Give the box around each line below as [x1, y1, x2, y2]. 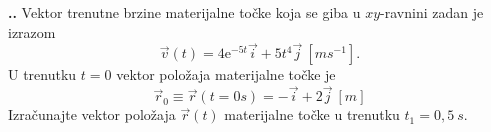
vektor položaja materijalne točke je [116, 64, 336, 85]
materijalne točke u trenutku [224, 104, 400, 125]
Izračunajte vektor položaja [8, 104, 176, 125]
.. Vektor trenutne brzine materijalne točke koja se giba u [8, 2, 361, 22]
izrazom [8, 21, 56, 42]
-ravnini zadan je [380, 2, 484, 22]
